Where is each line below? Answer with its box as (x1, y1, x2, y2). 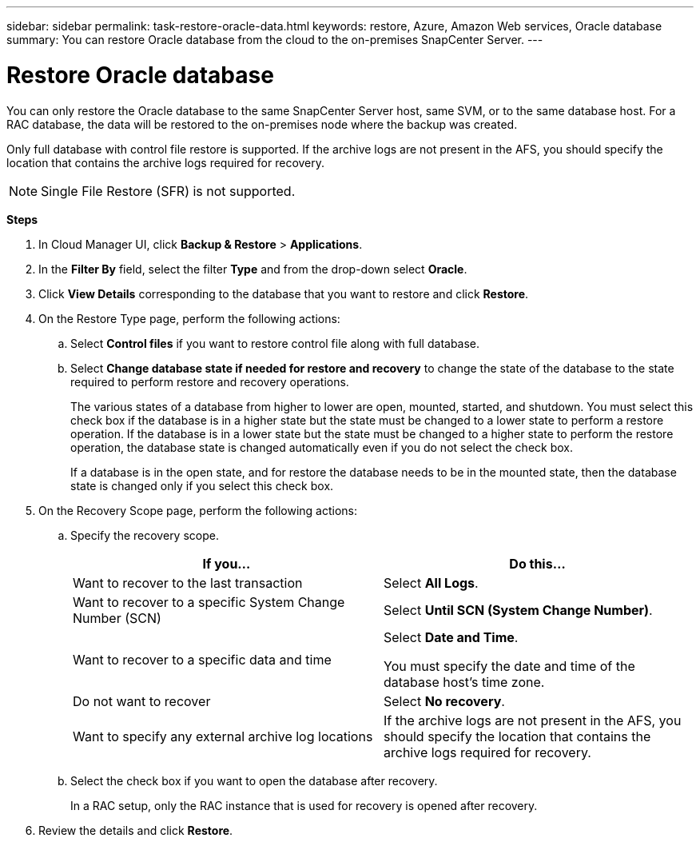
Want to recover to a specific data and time (73, 651, 332, 668)
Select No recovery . (384, 692, 505, 709)
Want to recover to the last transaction (73, 574, 303, 591)
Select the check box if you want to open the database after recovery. (70, 773, 438, 788)
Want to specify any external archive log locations (73, 728, 373, 744)
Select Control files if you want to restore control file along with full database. (70, 336, 480, 350)
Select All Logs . (384, 574, 479, 591)
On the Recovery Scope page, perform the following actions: (38, 503, 358, 517)
